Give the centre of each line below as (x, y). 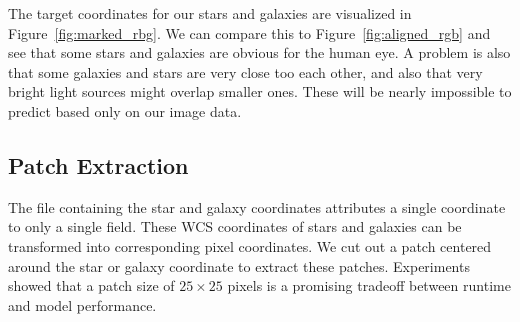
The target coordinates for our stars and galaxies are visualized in (210, 13)
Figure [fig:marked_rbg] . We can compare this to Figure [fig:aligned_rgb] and (249, 32)
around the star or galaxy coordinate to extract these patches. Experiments (239, 265)
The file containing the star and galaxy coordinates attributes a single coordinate (257, 206)
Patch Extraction (98, 164)
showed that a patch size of (91, 285)
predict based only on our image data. (125, 110)
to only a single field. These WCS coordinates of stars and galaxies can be (235, 226)
